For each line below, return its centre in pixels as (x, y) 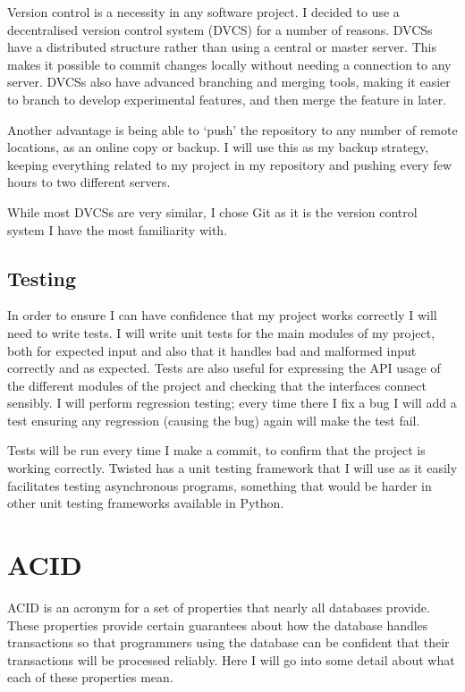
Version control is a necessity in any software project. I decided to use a (203, 12)
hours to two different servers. (89, 182)
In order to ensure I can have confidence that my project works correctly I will (222, 315)
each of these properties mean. (90, 677)
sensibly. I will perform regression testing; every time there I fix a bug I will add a (232, 403)
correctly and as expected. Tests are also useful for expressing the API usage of (224, 368)
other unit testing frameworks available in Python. (146, 503)
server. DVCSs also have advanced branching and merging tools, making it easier (229, 82)
